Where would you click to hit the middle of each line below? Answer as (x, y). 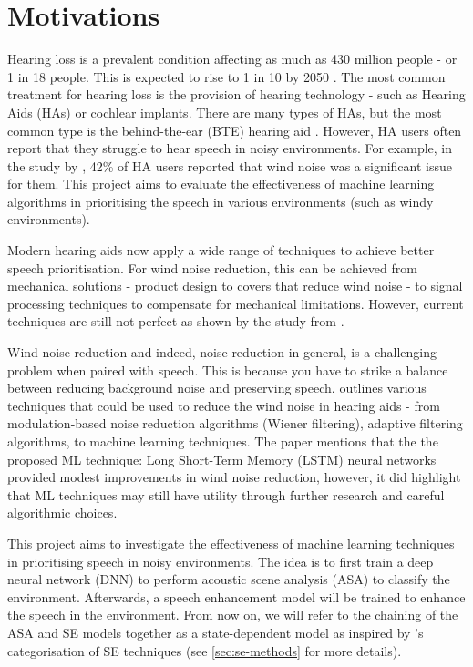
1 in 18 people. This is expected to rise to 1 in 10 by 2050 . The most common (226, 76)
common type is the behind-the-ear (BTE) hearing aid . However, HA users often (235, 130)
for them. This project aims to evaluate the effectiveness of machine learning (221, 184)
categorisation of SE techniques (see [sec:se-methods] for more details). (205, 650)
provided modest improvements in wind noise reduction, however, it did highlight (234, 477)
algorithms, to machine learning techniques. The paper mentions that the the (223, 441)
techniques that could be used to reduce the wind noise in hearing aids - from (224, 405)
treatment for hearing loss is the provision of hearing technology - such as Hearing (236, 94)
